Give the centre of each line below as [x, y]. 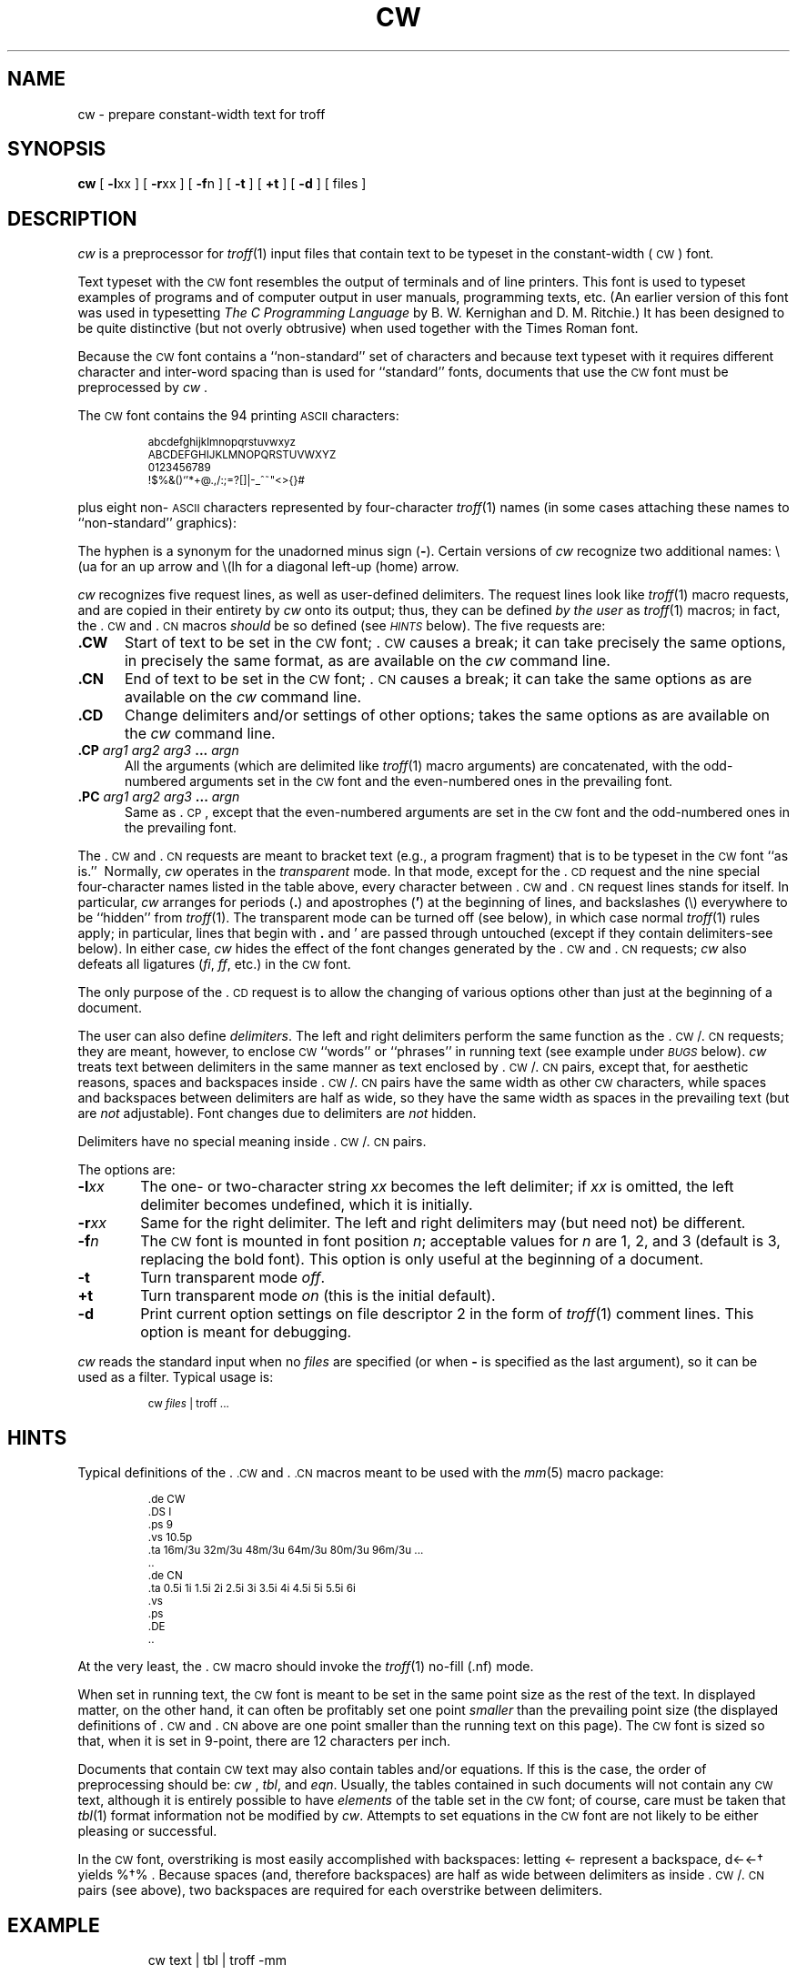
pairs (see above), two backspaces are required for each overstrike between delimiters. [340, 1890]
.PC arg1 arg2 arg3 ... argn [159, 797]
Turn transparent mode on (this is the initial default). [318, 1296]
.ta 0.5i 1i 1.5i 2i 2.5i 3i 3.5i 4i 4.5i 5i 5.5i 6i [252, 1589]
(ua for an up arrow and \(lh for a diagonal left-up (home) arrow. [268, 567]
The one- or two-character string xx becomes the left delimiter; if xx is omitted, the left [437, 1187]
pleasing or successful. [147, 1831]
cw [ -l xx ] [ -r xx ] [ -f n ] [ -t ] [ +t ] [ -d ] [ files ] [222, 184]
